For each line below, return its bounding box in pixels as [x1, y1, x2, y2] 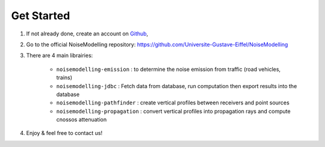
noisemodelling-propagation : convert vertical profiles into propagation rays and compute [56, 107, 291, 115]
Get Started [11, 9, 70, 22]
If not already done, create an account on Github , [26, 30, 149, 37]
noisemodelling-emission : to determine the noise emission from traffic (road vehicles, [56, 65, 281, 73]
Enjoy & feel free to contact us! [26, 130, 103, 137]
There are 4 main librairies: [26, 52, 93, 59]
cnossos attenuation [56, 116, 107, 123]
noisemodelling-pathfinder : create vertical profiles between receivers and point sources [56, 99, 290, 106]
